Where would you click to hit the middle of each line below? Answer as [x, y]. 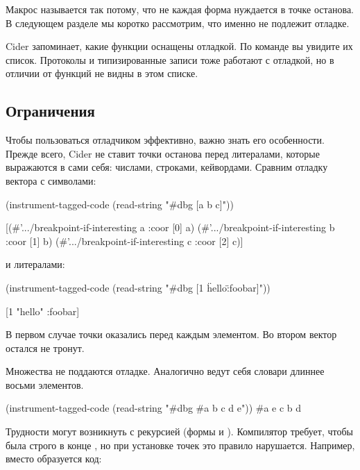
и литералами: [35, 264]
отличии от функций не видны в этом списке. [102, 73]
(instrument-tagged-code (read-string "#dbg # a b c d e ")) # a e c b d [154, 408]
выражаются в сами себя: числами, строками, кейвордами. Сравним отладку [167, 167]
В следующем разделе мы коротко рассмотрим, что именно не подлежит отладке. [178, 23]
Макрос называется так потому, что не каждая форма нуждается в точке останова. [180, 9]
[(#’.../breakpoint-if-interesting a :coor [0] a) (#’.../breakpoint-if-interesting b [170, 227]
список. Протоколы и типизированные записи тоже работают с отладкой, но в [170, 59]
